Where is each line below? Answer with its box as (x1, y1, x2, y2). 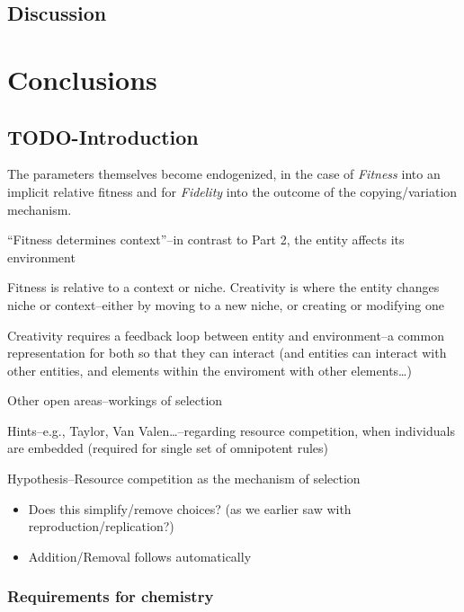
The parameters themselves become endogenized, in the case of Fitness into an (7, 164, 441, 183)
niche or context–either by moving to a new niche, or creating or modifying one (7, 295, 444, 314)
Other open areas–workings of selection (7, 391, 223, 410)
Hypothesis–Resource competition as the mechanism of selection (7, 469, 361, 488)
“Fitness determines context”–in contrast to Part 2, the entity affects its (7, 230, 405, 249)
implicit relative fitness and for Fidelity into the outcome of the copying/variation (7, 182, 458, 200)
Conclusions (7, 60, 157, 97)
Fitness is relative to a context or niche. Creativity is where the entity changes (7, 278, 440, 297)
